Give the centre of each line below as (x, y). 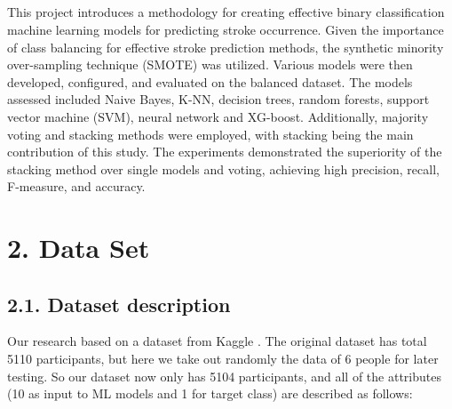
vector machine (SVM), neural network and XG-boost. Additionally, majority (218, 116)
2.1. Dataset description (119, 304)
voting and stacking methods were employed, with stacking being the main (210, 134)
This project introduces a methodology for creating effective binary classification (226, 12)
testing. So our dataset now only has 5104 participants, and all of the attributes (224, 376)
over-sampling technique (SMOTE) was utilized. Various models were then (210, 64)
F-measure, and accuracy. (76, 186)
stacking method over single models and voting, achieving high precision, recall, (223, 168)
